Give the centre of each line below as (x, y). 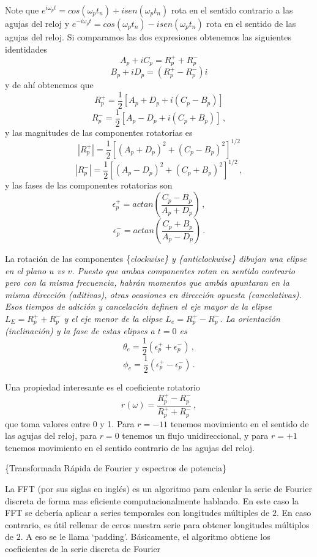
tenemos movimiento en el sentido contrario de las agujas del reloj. (130, 447)
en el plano (26, 270)
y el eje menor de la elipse (113, 319)
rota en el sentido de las (251, 23)
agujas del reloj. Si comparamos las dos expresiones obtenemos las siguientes (148, 37)
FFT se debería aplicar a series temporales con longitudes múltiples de (137, 513)
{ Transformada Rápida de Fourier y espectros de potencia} (116, 468)
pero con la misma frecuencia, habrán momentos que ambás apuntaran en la (147, 282)
